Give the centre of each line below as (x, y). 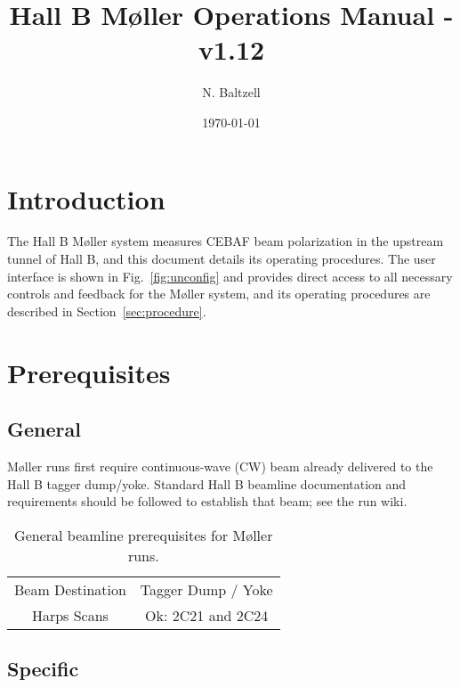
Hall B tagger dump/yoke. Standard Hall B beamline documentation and (207, 483)
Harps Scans (70, 615)
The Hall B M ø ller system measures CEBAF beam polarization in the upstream (226, 241)
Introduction (86, 198)
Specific (43, 669)
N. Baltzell (231, 92)
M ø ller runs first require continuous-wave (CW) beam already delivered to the (220, 466)
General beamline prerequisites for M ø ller (144, 535)
